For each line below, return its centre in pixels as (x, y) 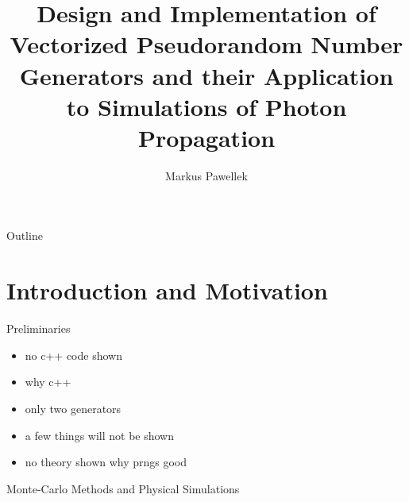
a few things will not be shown (100, 435)
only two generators (73, 408)
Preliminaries (39, 328)
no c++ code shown (73, 355)
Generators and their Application (206, 75)
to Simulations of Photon (206, 106)
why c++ (48, 382)
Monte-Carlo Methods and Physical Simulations (123, 488)
